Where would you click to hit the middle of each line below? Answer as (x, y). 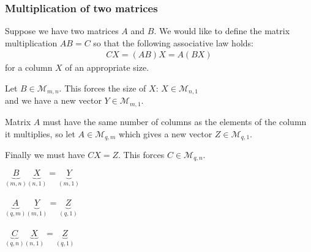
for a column (29, 67)
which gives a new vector (166, 133)
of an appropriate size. (107, 67)
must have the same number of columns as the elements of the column (174, 121)
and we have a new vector (53, 100)
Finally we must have (45, 154)
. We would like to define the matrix (222, 31)
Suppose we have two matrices (62, 31)
